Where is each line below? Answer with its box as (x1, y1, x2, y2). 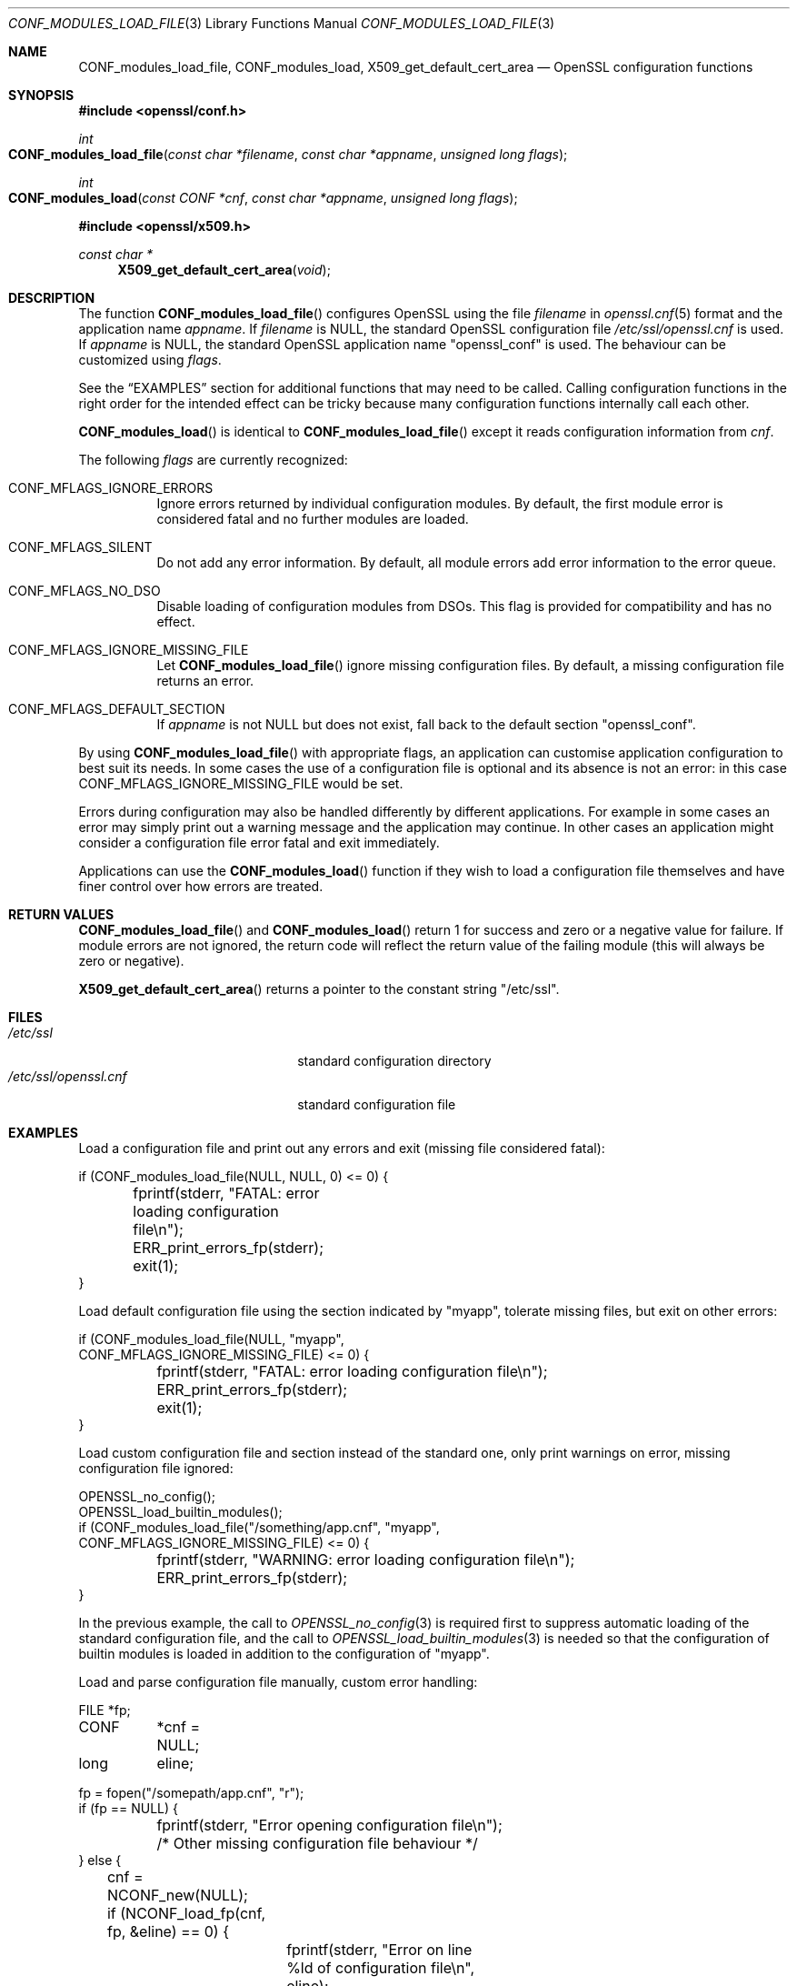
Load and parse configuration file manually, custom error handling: (78, 1674, 478, 1690)
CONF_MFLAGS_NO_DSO (8, 583, 161, 598)
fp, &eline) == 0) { (106, 1922, 230, 1941)
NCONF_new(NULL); (106, 1886, 248, 1904)
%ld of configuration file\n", (286, 1959, 475, 1977)
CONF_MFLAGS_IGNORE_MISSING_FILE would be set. (78, 776, 403, 791)
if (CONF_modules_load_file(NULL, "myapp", (78, 1331, 344, 1347)
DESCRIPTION (8, 290, 95, 306)
